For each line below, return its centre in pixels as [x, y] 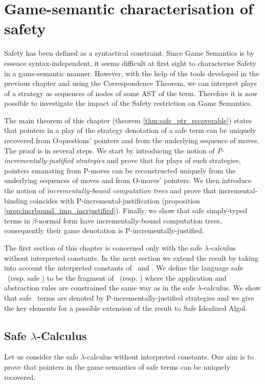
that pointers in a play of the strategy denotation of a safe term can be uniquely [130, 130]
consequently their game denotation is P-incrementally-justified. [104, 230]
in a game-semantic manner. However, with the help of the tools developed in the [132, 73]
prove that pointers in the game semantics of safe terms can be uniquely [117, 366]
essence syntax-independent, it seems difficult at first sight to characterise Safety [130, 63]
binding [16, 200]
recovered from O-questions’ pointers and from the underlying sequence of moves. [132, 140]
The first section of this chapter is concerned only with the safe [103, 247]
